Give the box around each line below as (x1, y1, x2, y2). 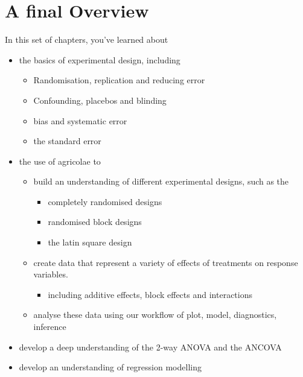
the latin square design (48, 236, 132, 249)
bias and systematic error (33, 114, 127, 127)
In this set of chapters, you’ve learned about (5, 33, 168, 46)
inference (33, 320, 66, 333)
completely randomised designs (48, 195, 162, 208)
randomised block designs (48, 215, 142, 228)
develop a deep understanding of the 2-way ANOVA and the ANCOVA (19, 340, 282, 353)
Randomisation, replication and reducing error (33, 74, 205, 86)
